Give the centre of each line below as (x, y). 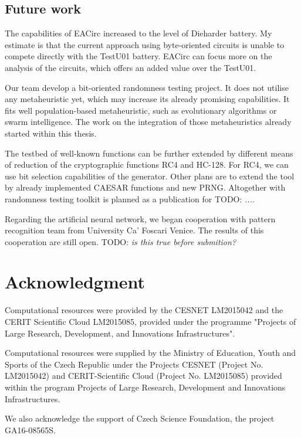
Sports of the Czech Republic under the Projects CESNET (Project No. (134, 364)
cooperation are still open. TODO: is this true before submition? (121, 241)
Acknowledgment (75, 282)
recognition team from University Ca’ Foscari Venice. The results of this (134, 230)
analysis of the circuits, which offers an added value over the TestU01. (131, 67)
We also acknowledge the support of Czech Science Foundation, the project (140, 418)
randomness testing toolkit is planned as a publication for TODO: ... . (130, 198)
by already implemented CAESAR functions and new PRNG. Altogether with (145, 187)
